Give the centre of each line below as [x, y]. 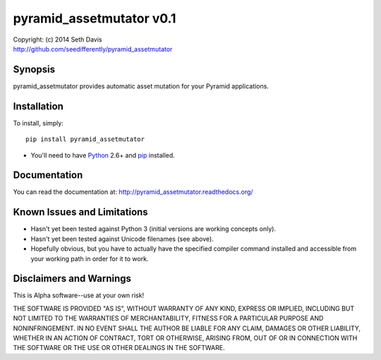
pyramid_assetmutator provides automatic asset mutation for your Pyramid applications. [141, 86]
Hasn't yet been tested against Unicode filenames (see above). [122, 239]
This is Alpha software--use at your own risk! [79, 295]
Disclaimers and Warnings [72, 279]
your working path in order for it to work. [90, 259]
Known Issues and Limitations [80, 212]
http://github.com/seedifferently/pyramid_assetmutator [93, 49]
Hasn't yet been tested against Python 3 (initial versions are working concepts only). [153, 229]
